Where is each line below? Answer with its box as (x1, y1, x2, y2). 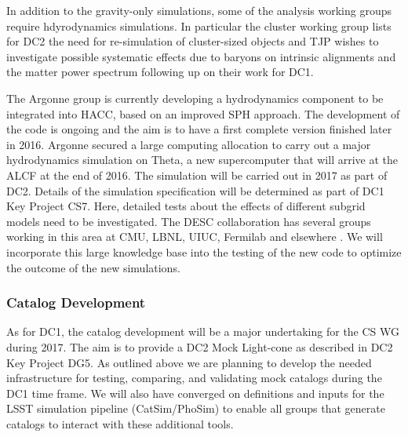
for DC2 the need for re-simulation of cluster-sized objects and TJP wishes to (6, 33, 379, 49)
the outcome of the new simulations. (6, 259, 180, 275)
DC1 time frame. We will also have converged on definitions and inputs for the (6, 384, 384, 401)
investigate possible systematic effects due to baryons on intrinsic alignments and (6, 48, 396, 64)
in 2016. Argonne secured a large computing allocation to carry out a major (6, 136, 371, 152)
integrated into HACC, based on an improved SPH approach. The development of (6, 105, 400, 122)
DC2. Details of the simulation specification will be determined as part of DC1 (6, 182, 384, 198)
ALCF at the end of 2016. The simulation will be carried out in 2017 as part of (6, 166, 388, 183)
